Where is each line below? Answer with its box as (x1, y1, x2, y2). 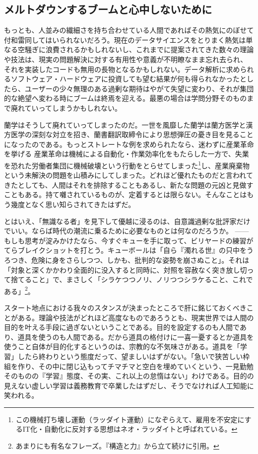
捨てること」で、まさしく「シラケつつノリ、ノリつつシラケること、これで (10, 274, 253, 285)
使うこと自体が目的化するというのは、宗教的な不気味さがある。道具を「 (4, 341, 240, 352)
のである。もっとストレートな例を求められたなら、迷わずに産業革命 (31, 139, 254, 149)
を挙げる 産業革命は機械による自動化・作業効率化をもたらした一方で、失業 (4, 149, 249, 159)
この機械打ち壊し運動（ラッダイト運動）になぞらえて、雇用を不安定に (15, 414, 245, 424)
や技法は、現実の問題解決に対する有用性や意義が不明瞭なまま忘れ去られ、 (4, 54, 248, 64)
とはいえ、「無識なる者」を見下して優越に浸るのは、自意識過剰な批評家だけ (4, 216, 251, 226)
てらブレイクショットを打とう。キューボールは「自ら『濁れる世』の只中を (4, 245, 247, 255)
